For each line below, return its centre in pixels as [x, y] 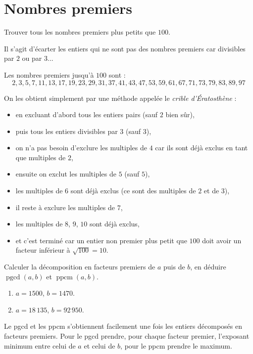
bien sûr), [180, 114]
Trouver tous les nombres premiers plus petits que [80, 32]
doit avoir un [222, 240]
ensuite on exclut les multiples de [66, 174]
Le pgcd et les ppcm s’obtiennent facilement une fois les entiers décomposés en [123, 326]
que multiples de [41, 157]
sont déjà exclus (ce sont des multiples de [133, 191]
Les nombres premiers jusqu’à [49, 74]
